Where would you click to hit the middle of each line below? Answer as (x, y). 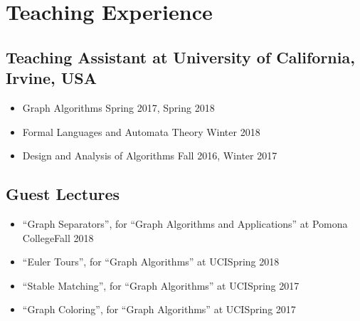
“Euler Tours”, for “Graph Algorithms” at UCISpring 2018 (151, 262)
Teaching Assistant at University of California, (180, 57)
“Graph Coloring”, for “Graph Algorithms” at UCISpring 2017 (159, 309)
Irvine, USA (52, 78)
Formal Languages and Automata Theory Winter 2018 (141, 131)
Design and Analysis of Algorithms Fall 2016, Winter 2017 (150, 156)
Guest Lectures (63, 194)
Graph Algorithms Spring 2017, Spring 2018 (118, 107)
